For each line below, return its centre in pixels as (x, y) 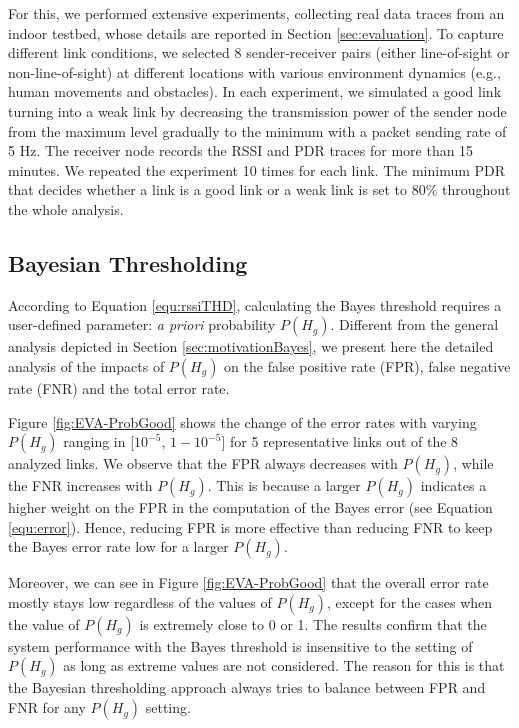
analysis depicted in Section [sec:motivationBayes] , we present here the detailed (251, 346)
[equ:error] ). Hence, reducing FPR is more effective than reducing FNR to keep (250, 526)
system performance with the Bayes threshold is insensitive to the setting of (240, 645)
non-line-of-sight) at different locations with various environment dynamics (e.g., (254, 71)
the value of (44, 623)
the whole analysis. (66, 208)
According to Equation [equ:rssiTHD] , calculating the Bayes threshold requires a (255, 304)
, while (473, 463)
